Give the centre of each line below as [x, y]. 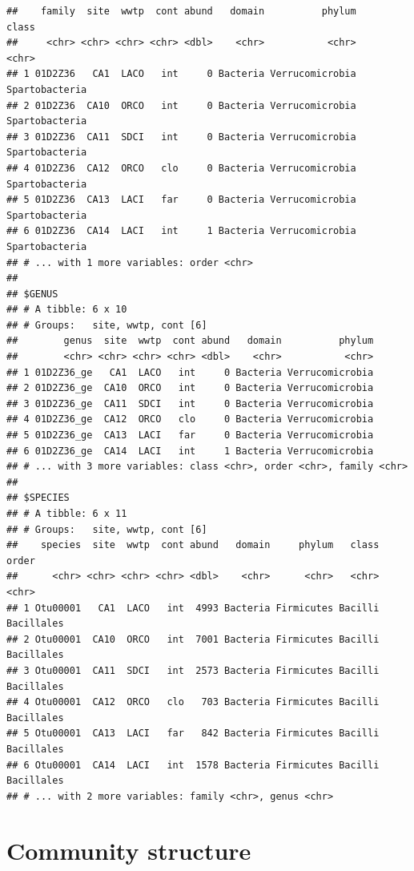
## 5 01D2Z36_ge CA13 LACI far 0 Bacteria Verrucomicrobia [190, 435]
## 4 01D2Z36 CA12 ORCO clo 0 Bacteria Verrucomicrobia [181, 168]
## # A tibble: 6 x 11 [67, 514]
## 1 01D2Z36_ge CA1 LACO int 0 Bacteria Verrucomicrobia [190, 372]
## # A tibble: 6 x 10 [67, 310]
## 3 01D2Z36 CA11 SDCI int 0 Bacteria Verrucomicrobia [181, 137]
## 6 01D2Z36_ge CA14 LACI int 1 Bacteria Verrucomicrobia [190, 451]
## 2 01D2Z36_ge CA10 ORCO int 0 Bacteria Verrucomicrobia [190, 388]
